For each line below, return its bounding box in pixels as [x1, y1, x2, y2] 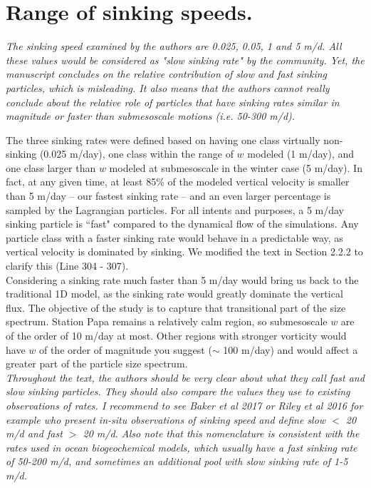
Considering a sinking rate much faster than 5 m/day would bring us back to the [6, 272, 359, 287]
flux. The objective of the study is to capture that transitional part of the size [6, 300, 346, 315]
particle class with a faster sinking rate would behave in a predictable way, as [6, 230, 343, 245]
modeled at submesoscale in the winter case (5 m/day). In [109, 160, 362, 175]
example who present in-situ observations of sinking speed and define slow [6, 412, 326, 427]
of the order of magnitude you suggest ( [38, 342, 212, 357]
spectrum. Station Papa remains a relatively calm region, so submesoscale [6, 314, 328, 329]
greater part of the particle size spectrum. [6, 356, 188, 371]
